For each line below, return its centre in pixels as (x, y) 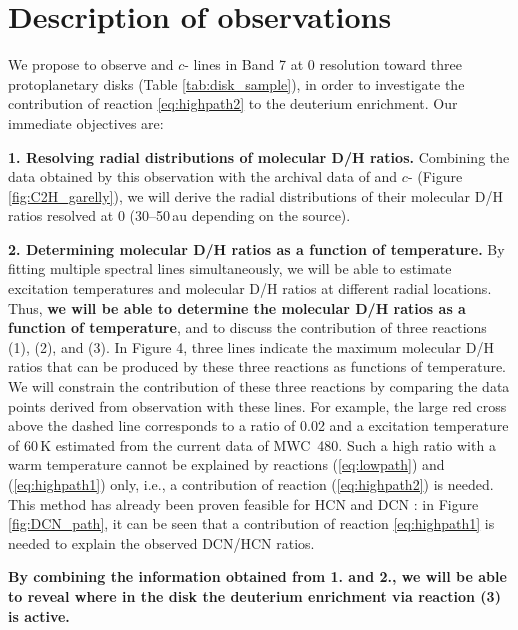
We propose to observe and (91, 64)
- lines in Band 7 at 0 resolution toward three (323, 64)
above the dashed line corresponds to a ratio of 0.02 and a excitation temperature (258, 425)
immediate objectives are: (86, 122)
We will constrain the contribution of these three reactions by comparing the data (259, 386)
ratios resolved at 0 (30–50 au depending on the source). (179, 215)
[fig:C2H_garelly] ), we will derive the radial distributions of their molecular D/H (255, 195)
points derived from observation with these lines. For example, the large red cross (257, 405)
